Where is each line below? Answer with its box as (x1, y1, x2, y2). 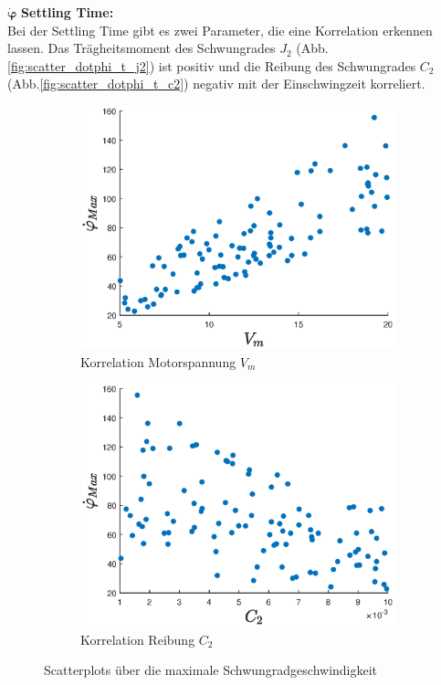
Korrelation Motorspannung (80, 352, 236, 371)
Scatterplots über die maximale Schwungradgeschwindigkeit (44, 660, 378, 680)
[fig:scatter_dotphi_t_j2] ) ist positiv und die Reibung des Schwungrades (7, 56, 416, 75)
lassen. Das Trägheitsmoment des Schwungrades (7, 38, 276, 58)
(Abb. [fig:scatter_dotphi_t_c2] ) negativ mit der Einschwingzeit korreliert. (7, 74, 425, 93)
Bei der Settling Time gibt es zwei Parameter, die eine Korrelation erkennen (7, 20, 433, 39)
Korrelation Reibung (80, 629, 195, 648)
